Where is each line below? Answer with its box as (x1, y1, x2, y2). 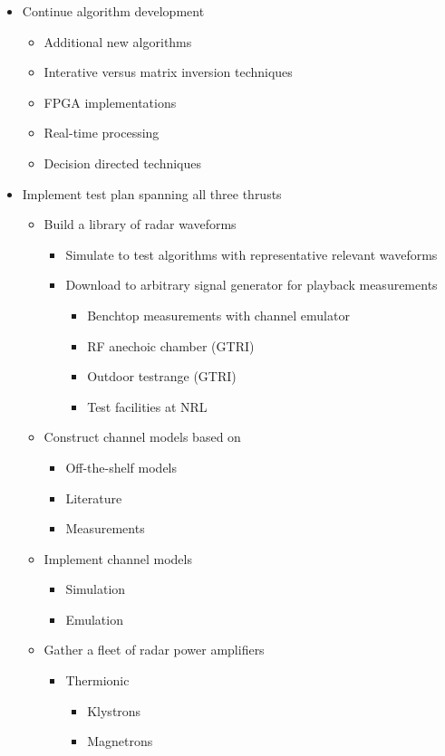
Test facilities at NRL (87, 397, 208, 416)
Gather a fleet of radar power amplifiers (44, 640, 265, 659)
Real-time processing (44, 123, 160, 142)
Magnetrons (87, 732, 153, 751)
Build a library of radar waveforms (44, 215, 237, 234)
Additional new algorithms (44, 32, 192, 51)
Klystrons (87, 701, 141, 720)
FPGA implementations (44, 92, 177, 111)
